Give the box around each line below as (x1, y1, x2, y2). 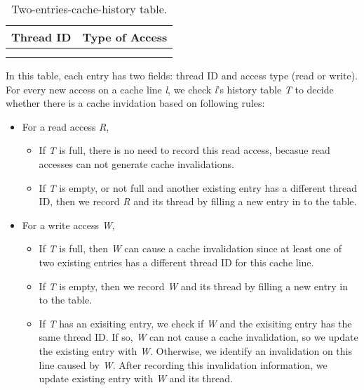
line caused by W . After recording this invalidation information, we (39, 357, 328, 372)
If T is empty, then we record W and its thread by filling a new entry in (39, 278, 349, 293)
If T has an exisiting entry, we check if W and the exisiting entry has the (39, 316, 352, 330)
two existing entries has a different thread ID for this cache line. (39, 254, 314, 269)
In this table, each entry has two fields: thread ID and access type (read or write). (6, 68, 358, 82)
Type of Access (82, 29, 168, 45)
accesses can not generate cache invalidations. (39, 156, 234, 171)
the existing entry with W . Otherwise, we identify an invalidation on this (39, 343, 352, 358)
